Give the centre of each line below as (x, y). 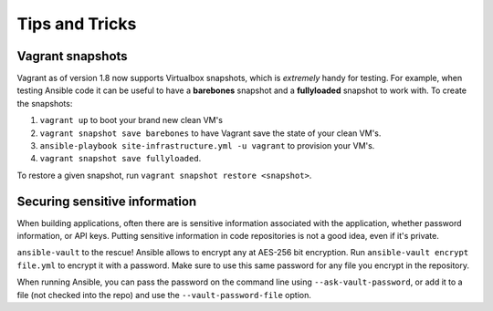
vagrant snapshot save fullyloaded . (121, 159)
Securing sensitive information (107, 201)
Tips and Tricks (77, 24)
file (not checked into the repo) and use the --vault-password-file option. (164, 295)
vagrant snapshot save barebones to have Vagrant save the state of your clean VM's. (210, 133)
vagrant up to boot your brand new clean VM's (131, 120)
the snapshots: (45, 103)
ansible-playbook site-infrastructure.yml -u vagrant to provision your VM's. (207, 146)
